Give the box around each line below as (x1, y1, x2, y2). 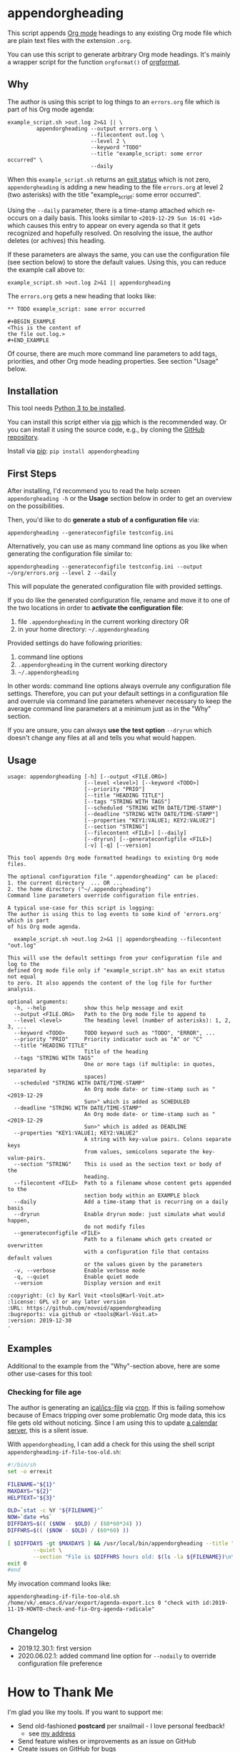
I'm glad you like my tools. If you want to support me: (7, 1708, 164, 1716)
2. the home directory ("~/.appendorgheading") (7, 885, 152, 892)
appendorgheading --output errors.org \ (36, 125, 159, 132)
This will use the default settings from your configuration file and (7, 954, 222, 962)
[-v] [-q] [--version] (84, 842, 152, 849)
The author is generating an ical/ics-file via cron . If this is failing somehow (7, 1403, 225, 1412)
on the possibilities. (7, 502, 64, 510)
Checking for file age (7, 1387, 82, 1397)
